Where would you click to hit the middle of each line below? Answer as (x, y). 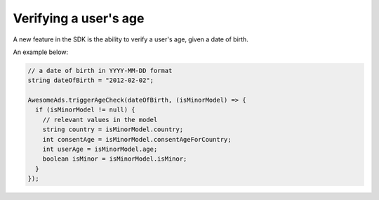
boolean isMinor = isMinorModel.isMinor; (115, 159)
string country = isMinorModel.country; (113, 129)
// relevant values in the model (100, 120)
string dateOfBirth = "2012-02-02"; (91, 80)
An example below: (41, 52)
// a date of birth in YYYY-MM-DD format (100, 71)
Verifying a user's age (79, 18)
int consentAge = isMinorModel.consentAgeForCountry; (137, 139)
